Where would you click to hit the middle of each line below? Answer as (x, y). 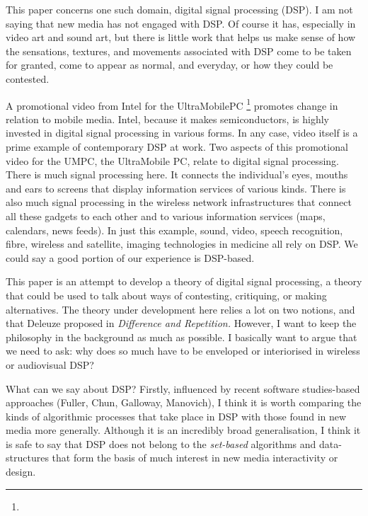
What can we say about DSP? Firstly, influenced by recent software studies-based (183, 388)
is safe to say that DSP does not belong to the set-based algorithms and (161, 443)
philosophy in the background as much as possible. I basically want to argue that (182, 337)
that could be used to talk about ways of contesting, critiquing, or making (166, 295)
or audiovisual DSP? (50, 364)
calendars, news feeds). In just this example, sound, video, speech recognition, (174, 230)
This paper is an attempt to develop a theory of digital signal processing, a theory (184, 281)
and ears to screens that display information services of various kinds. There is (176, 188)
